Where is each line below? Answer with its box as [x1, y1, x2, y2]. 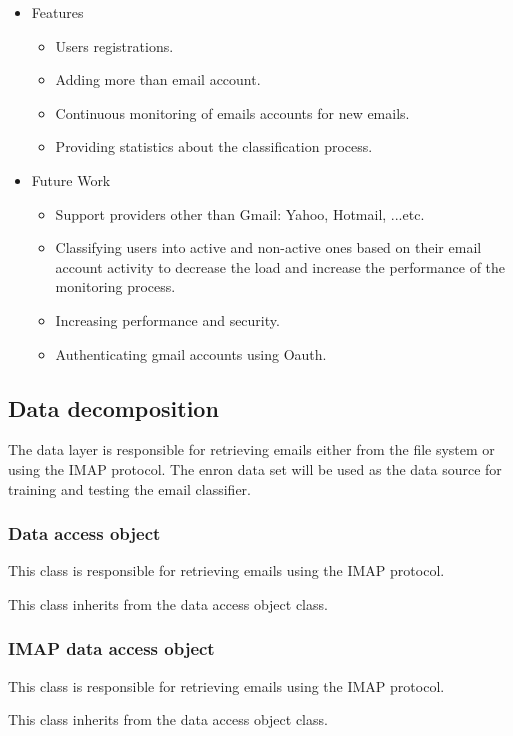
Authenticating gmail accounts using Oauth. [55, 343, 327, 364]
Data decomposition [8, 392, 219, 423]
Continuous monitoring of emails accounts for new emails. [55, 102, 410, 123]
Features [31, 2, 84, 22]
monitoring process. [55, 276, 176, 297]
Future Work [31, 169, 111, 190]
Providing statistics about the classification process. [55, 136, 373, 157]
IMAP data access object [8, 636, 215, 661]
